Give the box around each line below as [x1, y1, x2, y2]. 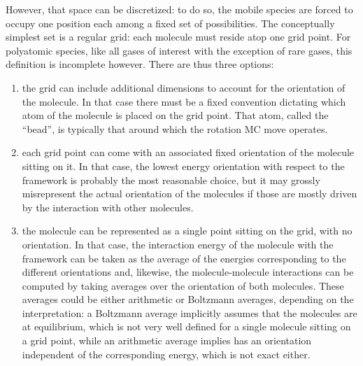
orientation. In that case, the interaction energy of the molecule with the [22, 237, 334, 251]
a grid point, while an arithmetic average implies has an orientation [22, 333, 312, 348]
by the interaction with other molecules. [22, 199, 194, 214]
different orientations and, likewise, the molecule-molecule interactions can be [22, 265, 354, 279]
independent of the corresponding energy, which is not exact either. [22, 346, 311, 361]
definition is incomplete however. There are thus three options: [6, 57, 274, 71]
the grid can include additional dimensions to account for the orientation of [22, 80, 346, 94]
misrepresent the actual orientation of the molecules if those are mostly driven [22, 186, 357, 201]
